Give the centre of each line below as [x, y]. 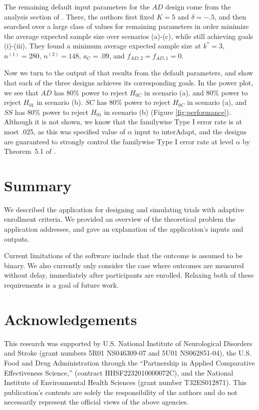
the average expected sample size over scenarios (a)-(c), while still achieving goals [129, 36]
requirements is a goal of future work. [61, 285]
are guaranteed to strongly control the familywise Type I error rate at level [119, 141]
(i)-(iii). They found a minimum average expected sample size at [103, 46]
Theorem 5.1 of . [30, 151]
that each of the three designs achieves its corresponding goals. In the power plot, [129, 83]
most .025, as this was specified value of [65, 131]
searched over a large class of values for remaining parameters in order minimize [127, 26]
